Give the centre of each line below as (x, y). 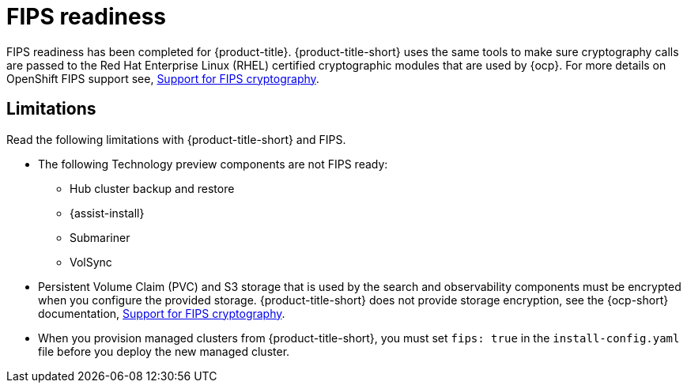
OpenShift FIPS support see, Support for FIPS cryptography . (163, 78)
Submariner (100, 237)
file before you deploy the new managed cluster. (164, 351)
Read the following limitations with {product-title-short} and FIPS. (176, 139)
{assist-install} (107, 213)
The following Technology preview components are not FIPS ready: (213, 164)
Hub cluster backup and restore (152, 188)
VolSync (91, 262)
